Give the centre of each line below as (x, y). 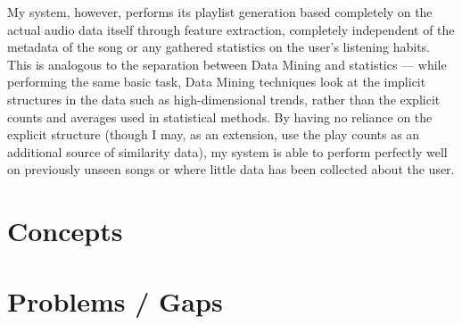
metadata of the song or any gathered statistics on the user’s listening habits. (219, 47)
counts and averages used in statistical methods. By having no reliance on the (220, 117)
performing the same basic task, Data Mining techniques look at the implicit (217, 82)
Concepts (65, 231)
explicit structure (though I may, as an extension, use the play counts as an (214, 134)
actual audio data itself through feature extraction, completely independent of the (231, 29)
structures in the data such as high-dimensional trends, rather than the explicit (224, 99)
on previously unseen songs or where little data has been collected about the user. (231, 169)
